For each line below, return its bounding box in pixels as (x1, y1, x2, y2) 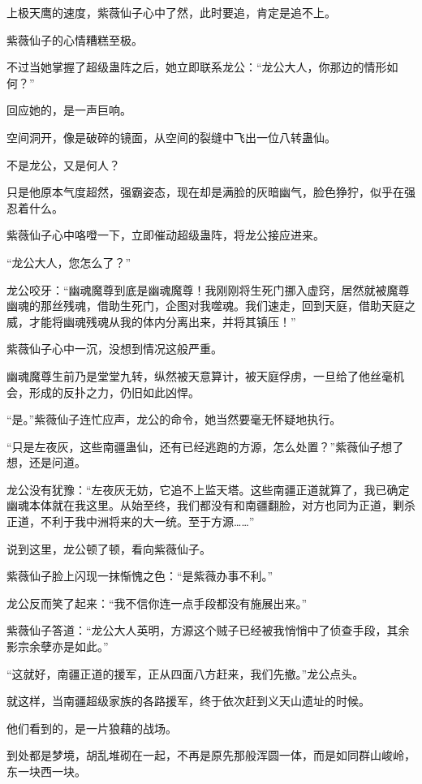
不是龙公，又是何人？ (6, 156, 120, 173)
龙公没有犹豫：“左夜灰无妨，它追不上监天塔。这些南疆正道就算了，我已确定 (6, 480, 410, 498)
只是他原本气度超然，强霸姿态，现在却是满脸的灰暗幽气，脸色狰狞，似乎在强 (6, 183, 416, 200)
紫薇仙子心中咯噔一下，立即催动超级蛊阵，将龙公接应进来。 (6, 226, 325, 243)
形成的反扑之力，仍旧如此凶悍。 (28, 383, 200, 400)
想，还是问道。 (6, 454, 86, 471)
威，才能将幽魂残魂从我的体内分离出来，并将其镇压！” (6, 312, 296, 330)
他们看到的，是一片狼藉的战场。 (6, 719, 177, 736)
